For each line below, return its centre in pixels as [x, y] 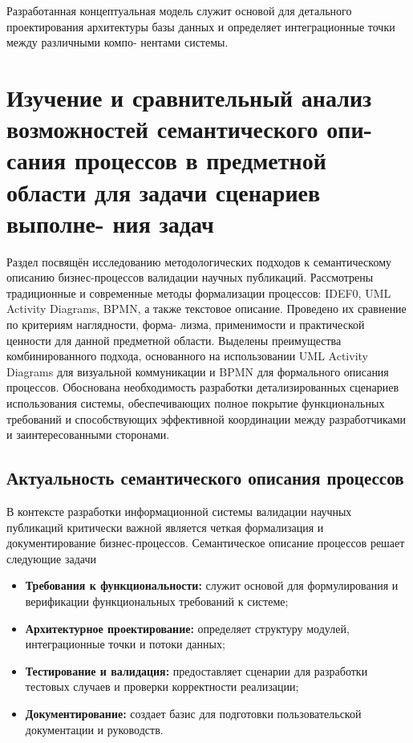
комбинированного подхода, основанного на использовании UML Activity [187, 356]
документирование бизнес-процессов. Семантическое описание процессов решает [206, 543]
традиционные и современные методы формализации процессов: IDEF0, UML [199, 292]
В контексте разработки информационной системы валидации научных [179, 511]
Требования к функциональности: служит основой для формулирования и [212, 585]
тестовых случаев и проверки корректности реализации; [162, 686]
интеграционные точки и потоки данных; [125, 644]
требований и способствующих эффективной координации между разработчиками [206, 418]
